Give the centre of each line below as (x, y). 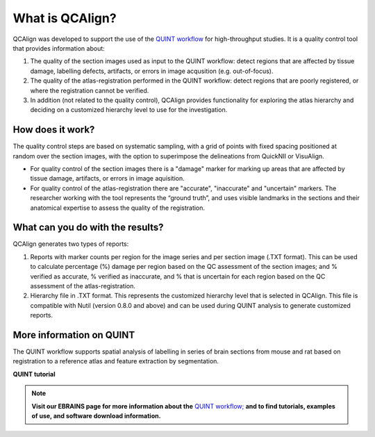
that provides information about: (59, 48)
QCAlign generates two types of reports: (71, 244)
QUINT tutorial (34, 374)
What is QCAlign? (65, 18)
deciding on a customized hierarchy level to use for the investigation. (129, 110)
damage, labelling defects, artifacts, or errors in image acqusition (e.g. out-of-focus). (152, 71)
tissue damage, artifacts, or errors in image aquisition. (107, 179)
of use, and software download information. (96, 416)
